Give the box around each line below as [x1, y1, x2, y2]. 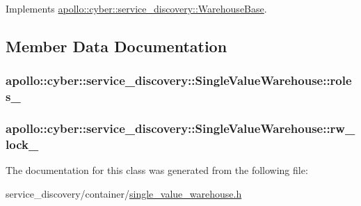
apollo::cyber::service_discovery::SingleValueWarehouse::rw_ [6, 120, 355, 137]
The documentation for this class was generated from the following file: [6, 163, 308, 177]
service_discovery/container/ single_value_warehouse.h [6, 186, 242, 200]
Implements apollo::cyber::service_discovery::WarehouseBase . [6, 1, 267, 15]
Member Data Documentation [6, 35, 227, 56]
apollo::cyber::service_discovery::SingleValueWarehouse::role [6, 72, 352, 89]
